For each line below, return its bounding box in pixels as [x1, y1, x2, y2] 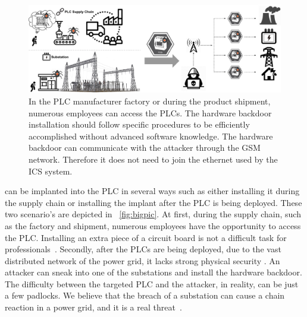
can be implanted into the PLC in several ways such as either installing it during [5, 185, 300, 197]
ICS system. [29, 164, 73, 177]
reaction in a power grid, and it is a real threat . [5, 301, 182, 313]
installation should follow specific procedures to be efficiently [29, 118, 250, 131]
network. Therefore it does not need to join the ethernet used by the [29, 153, 278, 165]
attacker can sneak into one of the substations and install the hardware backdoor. [5, 266, 302, 278]
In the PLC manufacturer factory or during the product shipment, [29, 94, 271, 107]
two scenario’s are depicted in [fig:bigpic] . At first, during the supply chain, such [5, 208, 301, 220]
